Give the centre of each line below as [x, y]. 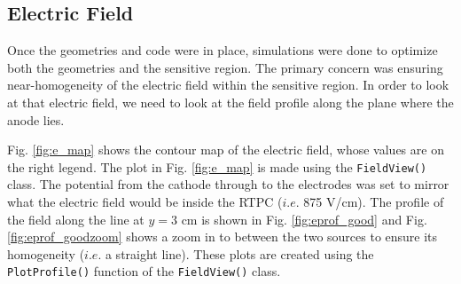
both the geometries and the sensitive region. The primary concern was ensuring [225, 67]
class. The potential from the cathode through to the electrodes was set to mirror [228, 184]
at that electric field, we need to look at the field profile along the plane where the [230, 102]
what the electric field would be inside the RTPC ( [145, 202]
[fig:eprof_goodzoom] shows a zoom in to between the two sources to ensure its [223, 237]
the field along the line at [76, 219]
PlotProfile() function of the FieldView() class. [144, 271]
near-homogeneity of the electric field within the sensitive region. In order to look [228, 85]
